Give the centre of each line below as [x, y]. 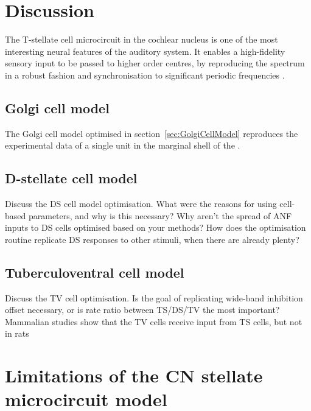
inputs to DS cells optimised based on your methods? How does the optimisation [155, 227]
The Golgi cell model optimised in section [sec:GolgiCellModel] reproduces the [152, 133]
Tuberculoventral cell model [95, 272]
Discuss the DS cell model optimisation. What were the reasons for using [141, 204]
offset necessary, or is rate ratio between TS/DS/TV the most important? [142, 310]
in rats [17, 333]
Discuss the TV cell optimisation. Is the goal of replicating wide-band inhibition [154, 297]
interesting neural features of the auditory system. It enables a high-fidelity [145, 51]
